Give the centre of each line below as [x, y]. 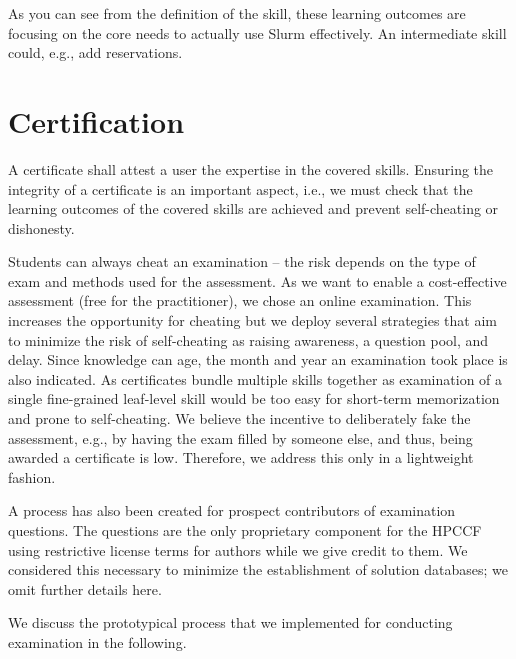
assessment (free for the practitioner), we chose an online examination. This [240, 300]
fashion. [32, 476]
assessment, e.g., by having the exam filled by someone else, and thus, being [240, 437]
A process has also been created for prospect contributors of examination [232, 510]
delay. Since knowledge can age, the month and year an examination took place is [258, 359]
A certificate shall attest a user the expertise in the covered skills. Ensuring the [251, 168]
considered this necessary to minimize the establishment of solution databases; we [258, 569]
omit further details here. [85, 588]
